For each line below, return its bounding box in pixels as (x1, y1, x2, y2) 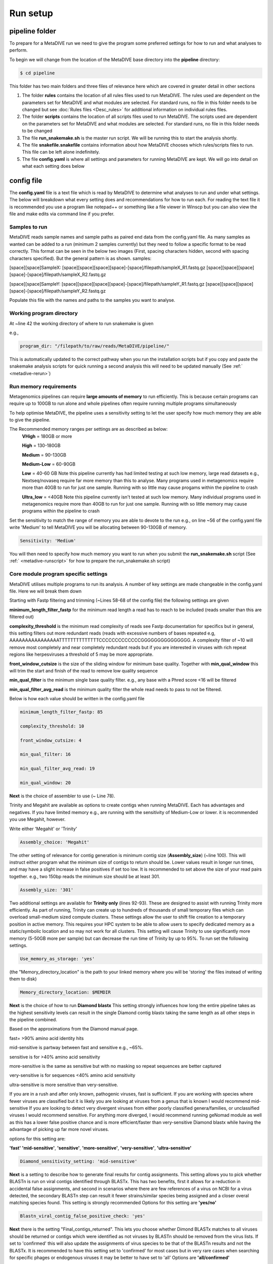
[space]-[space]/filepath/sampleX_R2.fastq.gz (9, 272, 106, 278)
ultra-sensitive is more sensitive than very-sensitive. (9, 1081, 118, 1088)
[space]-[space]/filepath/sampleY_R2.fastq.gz (9, 288, 106, 294)
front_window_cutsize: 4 (20, 737, 82, 743)
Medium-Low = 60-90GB (22, 461, 76, 467)
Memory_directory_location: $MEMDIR (20, 989, 111, 996)
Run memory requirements (9, 383, 77, 390)
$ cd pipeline (20, 70, 55, 76)
